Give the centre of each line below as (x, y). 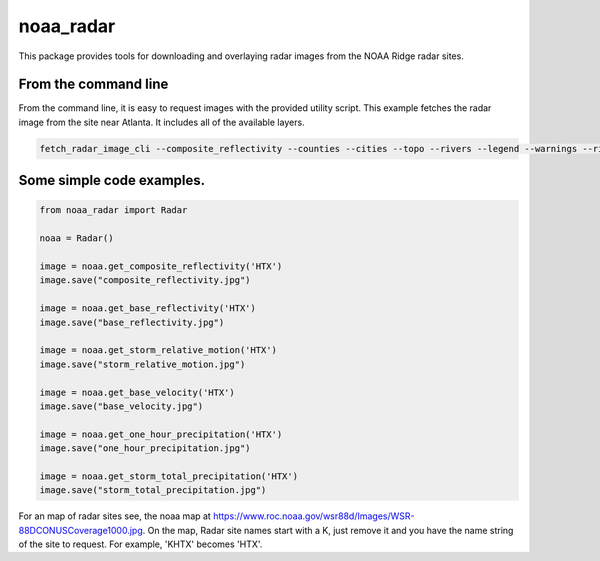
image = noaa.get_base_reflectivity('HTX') (148, 308)
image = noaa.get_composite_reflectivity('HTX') (161, 266)
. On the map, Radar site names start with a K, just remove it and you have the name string (328, 530)
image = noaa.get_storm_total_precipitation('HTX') (169, 476)
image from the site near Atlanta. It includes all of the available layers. (161, 122)
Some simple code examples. (112, 180)
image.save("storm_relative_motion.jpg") (142, 364)
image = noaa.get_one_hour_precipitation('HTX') (161, 434)
